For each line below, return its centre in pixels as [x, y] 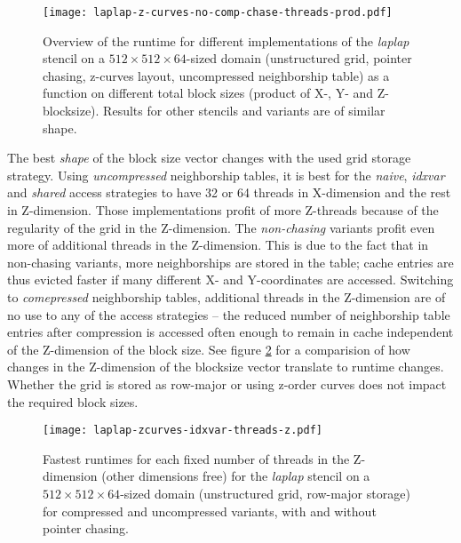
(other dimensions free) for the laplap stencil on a [236, 476]
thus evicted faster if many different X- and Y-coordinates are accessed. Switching [230, 279]
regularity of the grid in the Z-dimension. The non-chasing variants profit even [221, 227]
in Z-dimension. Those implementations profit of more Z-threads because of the [223, 210]
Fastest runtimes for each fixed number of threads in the [196, 458]
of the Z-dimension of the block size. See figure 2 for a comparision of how [209, 349]
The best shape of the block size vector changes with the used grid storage [209, 158]
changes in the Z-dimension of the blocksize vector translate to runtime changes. [226, 367]
